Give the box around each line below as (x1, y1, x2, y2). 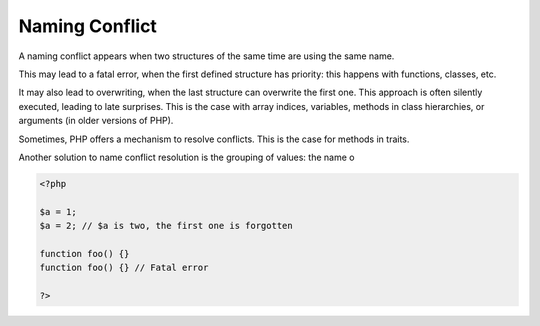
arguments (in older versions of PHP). (18, 115, 174, 127)
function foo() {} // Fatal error (39, 262, 209, 274)
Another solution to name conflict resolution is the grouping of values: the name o (18, 151, 355, 163)
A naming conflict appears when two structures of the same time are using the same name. (18, 50, 395, 62)
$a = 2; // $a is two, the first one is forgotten (39, 220, 294, 232)
